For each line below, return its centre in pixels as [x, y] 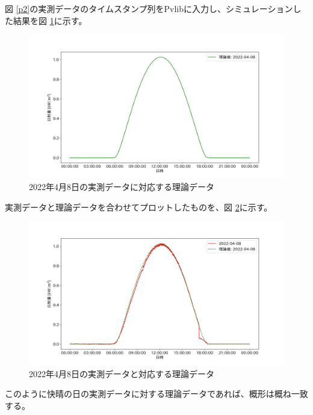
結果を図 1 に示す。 [50, 20]
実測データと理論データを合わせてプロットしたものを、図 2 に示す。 [139, 207]
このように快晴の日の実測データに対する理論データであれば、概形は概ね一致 [156, 394]
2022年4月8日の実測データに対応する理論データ [122, 187]
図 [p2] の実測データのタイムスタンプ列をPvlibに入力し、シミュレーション [149, 8]
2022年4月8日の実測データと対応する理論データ [122, 373]
